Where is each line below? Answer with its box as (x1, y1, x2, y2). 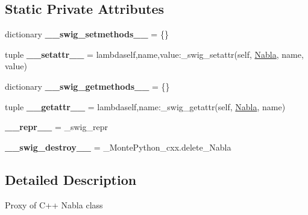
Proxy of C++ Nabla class (5, 198, 103, 211)
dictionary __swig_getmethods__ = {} (5, 79, 170, 92)
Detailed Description (5, 170, 137, 189)
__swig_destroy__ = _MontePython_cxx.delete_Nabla (5, 140, 231, 153)
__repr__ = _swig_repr (5, 120, 108, 133)
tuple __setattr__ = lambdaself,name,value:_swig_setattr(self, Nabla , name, (5, 48, 304, 60)
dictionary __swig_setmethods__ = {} (5, 28, 169, 40)
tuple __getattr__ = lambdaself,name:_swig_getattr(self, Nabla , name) (5, 100, 286, 113)
